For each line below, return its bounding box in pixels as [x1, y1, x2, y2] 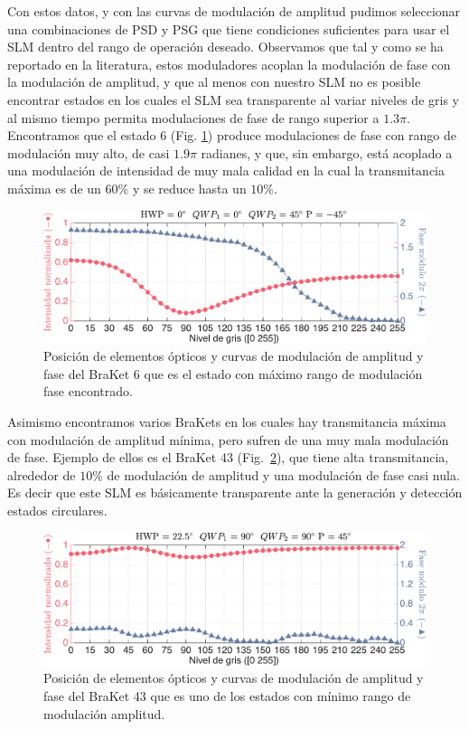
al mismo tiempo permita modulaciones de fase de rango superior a [7, 108, 380, 127]
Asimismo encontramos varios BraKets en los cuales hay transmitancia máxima [7, 412, 446, 431]
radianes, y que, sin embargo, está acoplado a [201, 143, 453, 162]
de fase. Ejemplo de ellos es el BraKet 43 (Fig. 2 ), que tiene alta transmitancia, [7, 448, 449, 467]
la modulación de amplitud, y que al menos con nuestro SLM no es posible [7, 72, 421, 91]
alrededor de [7, 465, 76, 484]
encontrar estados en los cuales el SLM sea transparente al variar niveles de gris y [7, 90, 459, 109]
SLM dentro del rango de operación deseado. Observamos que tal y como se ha [7, 37, 444, 56]
